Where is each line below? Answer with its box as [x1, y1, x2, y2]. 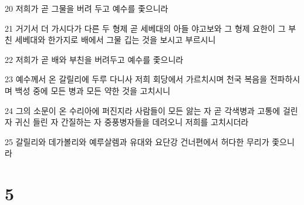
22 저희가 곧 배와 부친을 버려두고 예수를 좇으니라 [5, 53, 184, 65]
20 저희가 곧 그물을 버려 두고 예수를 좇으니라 [5, 2, 168, 14]
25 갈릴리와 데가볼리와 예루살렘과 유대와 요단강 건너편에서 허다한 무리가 [5, 135, 269, 147]
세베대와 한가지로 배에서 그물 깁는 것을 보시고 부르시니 [15, 33, 216, 46]
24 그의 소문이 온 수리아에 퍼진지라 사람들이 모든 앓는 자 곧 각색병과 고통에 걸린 [5, 104, 298, 116]
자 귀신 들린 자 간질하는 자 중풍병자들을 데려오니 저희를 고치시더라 [5, 116, 249, 128]
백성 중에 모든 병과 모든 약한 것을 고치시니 [15, 84, 171, 96]
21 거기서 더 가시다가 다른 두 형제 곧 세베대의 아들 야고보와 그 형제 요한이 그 [5, 22, 286, 34]
